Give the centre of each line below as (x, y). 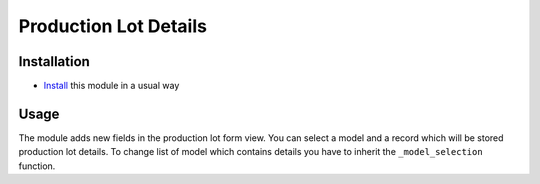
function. (37, 166)
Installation (54, 61)
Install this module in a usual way (111, 86)
